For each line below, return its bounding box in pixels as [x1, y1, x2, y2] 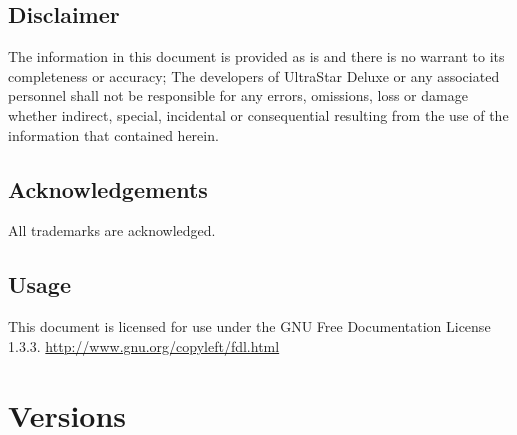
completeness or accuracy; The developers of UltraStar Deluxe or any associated [8, 65, 500, 86]
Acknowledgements [8, 173, 208, 204]
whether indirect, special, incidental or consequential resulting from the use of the [8, 104, 509, 125]
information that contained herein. [8, 124, 219, 145]
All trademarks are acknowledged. [8, 220, 216, 241]
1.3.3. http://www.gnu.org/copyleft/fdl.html [8, 335, 280, 356]
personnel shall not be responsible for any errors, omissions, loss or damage [8, 85, 468, 106]
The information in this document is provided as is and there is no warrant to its [8, 46, 505, 67]
